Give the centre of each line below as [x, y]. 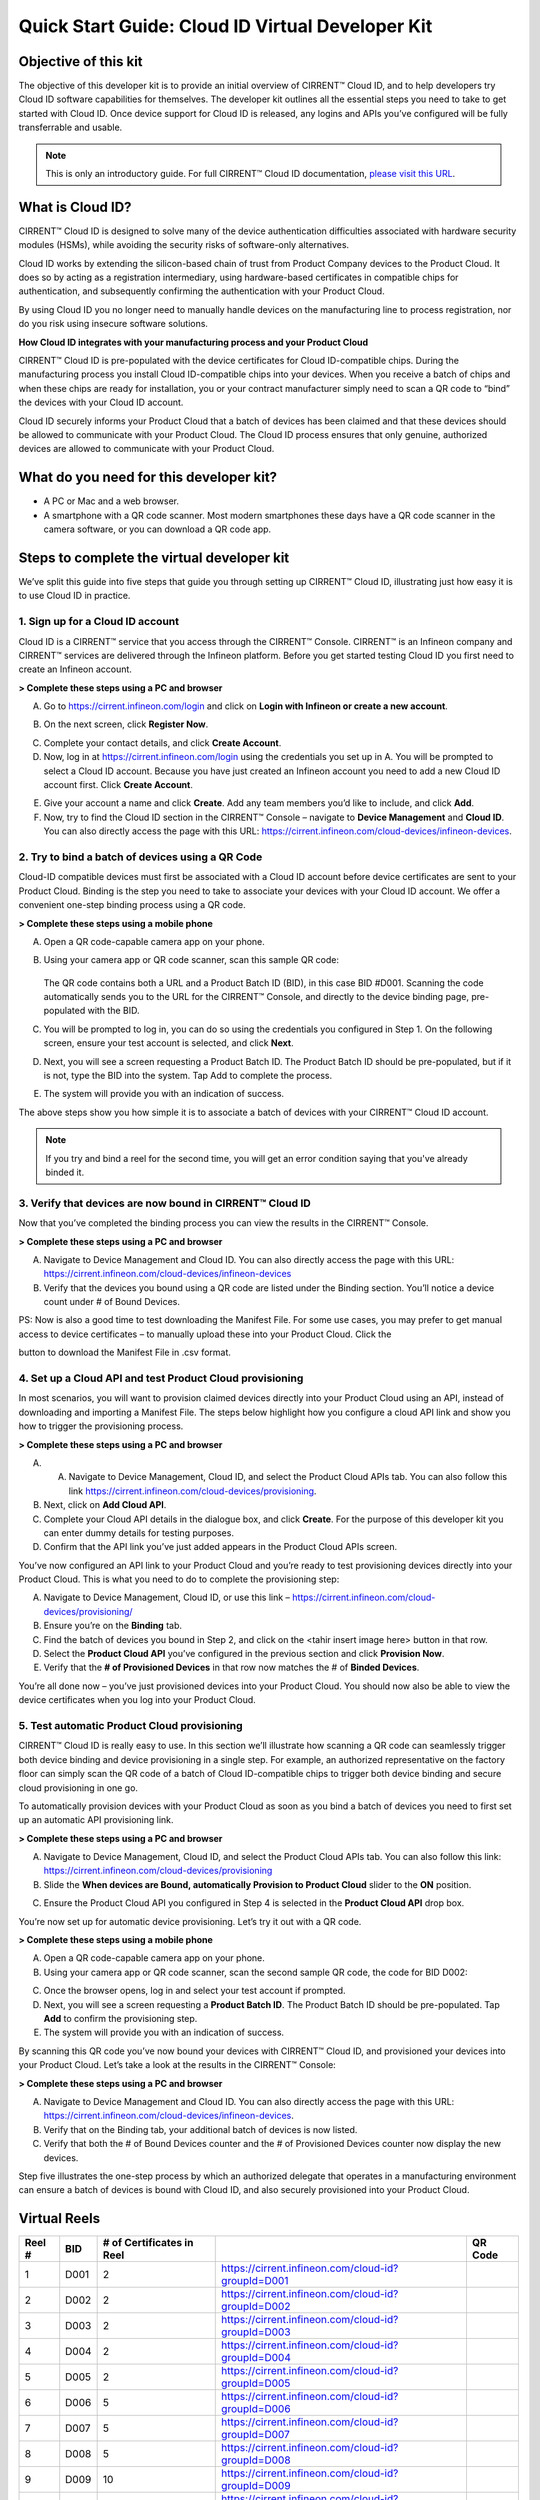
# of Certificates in [148, 2243]
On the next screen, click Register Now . [126, 724]
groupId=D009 [256, 2486]
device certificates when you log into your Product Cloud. [137, 1700]
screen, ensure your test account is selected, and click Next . [168, 1043]
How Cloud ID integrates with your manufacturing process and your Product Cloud [193, 342]
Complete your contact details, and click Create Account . [162, 742]
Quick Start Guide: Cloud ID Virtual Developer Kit [225, 26]
